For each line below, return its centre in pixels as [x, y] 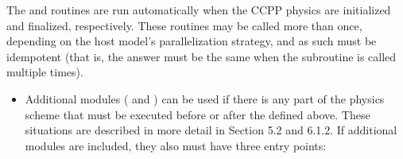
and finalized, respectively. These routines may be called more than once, [184, 25]
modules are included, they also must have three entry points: [176, 145]
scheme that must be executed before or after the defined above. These [198, 114]
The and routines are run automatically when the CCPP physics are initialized [199, 10]
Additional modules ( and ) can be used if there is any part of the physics [205, 98]
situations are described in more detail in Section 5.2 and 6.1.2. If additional [211, 130]
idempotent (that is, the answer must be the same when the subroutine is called [201, 56]
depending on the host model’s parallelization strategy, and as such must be [192, 41]
